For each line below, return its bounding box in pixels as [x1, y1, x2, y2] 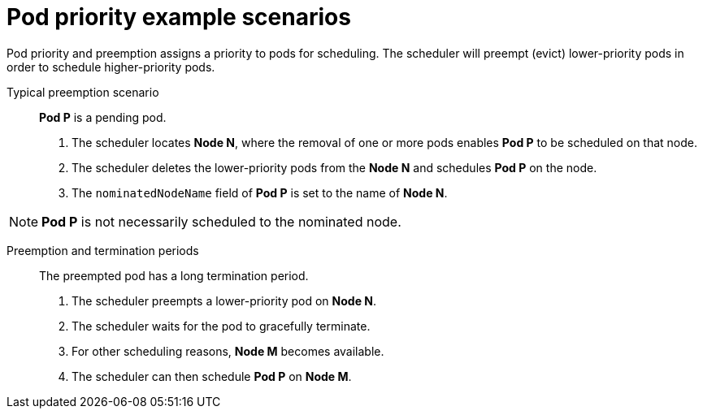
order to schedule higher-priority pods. [7, 59, 215, 74]
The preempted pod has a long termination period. [39, 268, 309, 283]
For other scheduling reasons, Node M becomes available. [72, 344, 384, 358]
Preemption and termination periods [7, 243, 199, 257]
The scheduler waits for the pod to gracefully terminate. [72, 318, 371, 333]
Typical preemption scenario [7, 84, 159, 99]
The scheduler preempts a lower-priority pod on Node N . [72, 293, 377, 308]
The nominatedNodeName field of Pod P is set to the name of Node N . [72, 185, 448, 200]
